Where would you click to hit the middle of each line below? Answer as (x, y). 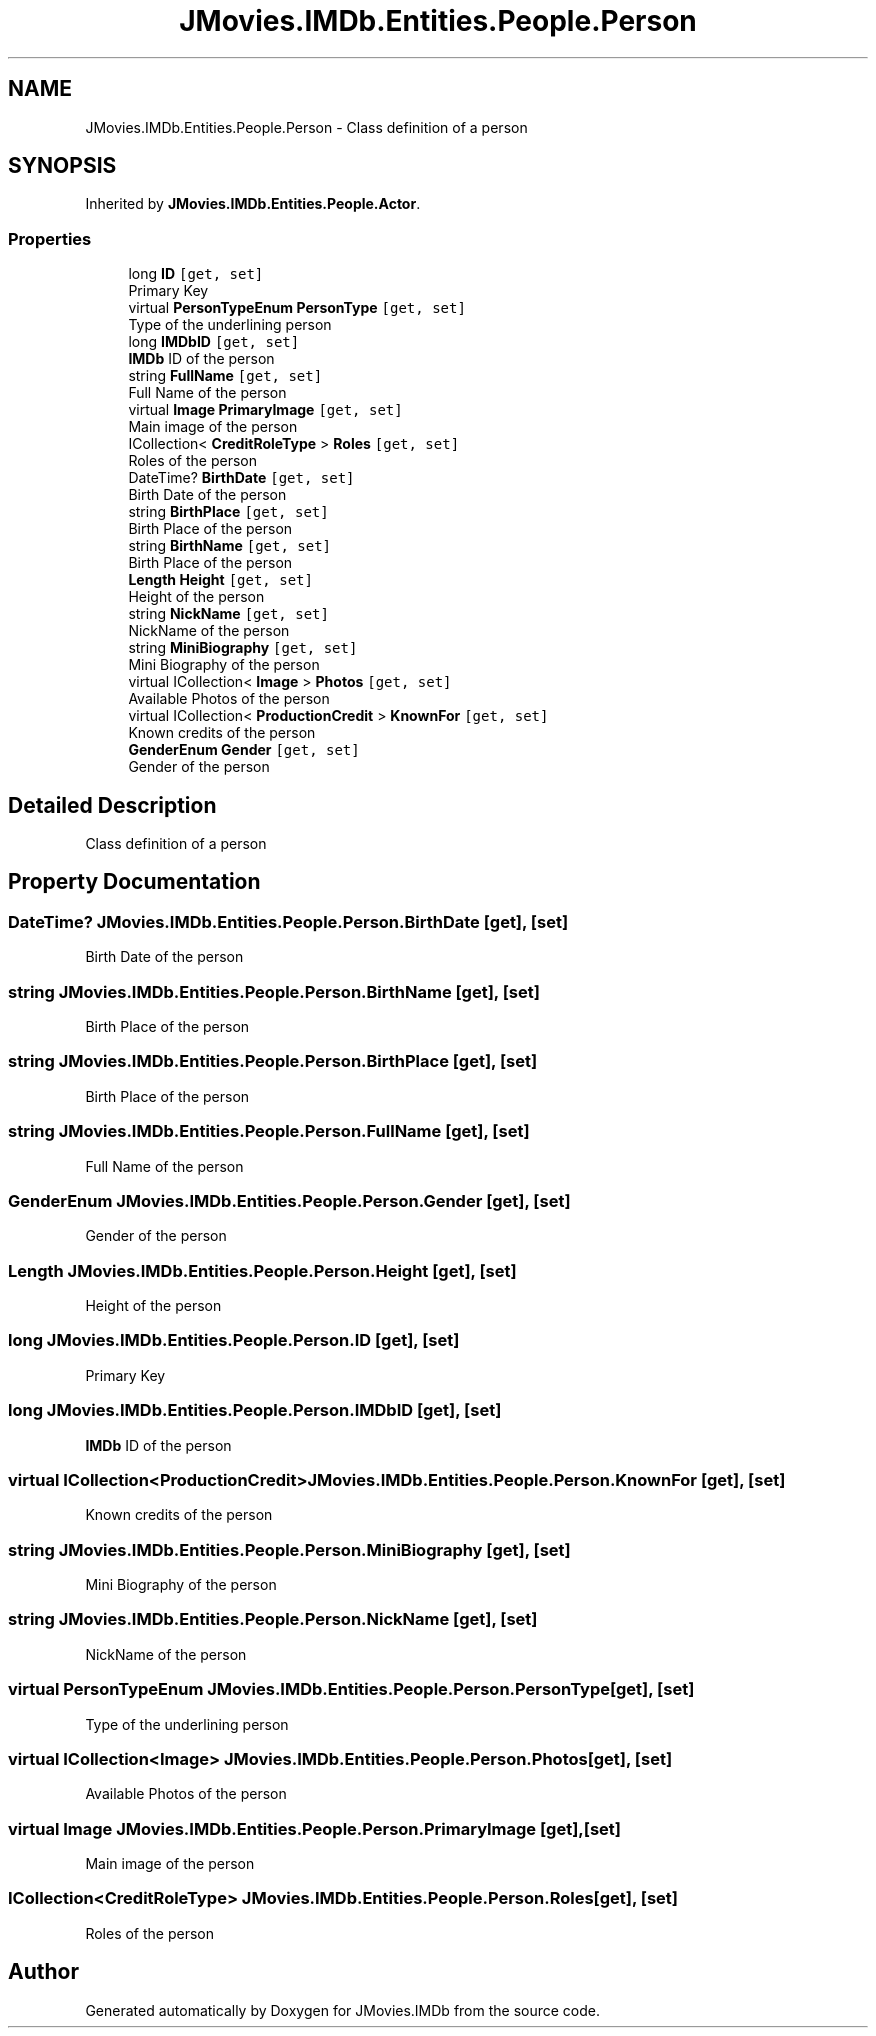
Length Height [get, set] (220, 580)
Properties (50, 238)
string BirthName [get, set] (230, 546)
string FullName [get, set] (225, 376)
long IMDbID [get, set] (214, 342)
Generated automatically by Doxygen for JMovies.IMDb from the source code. (343, 2010)
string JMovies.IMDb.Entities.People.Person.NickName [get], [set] (273, 1619)
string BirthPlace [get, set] (228, 512)
